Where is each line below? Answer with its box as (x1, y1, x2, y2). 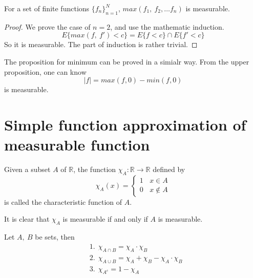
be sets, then (35, 231, 75, 242)
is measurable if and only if (62, 213, 148, 224)
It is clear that (4, 213, 50, 224)
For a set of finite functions (4, 3, 90, 13)
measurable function (4, 134, 150, 155)
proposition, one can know (4, 66, 87, 77)
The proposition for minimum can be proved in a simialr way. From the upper (4, 56, 249, 67)
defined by (153, 164, 185, 175)
